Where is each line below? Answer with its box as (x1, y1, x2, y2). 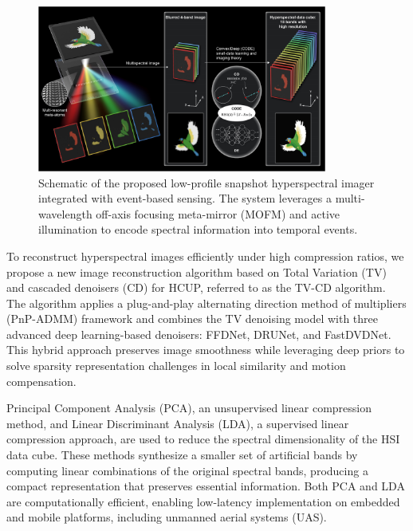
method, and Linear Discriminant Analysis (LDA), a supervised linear (6, 415, 349, 431)
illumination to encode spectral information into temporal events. (38, 221, 358, 238)
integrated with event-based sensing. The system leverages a (38, 190, 332, 206)
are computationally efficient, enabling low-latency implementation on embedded (6, 493, 400, 509)
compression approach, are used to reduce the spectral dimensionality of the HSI (6, 431, 400, 447)
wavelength (38, 205, 92, 222)
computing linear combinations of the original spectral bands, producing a (6, 462, 368, 478)
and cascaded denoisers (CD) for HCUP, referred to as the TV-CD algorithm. (6, 279, 386, 296)
